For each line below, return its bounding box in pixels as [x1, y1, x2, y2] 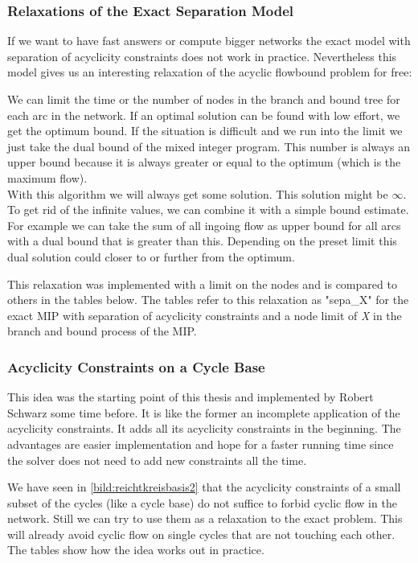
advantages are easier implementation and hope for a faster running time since [7, 435, 394, 452]
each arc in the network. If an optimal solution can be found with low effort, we [7, 106, 400, 123]
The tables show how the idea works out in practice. [7, 541, 264, 558]
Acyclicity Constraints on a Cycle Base [7, 356, 265, 376]
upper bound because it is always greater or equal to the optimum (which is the [7, 154, 401, 171]
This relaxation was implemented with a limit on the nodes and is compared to [7, 275, 397, 292]
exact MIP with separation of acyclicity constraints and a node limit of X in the [7, 306, 402, 323]
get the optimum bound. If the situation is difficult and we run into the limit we [7, 122, 403, 139]
